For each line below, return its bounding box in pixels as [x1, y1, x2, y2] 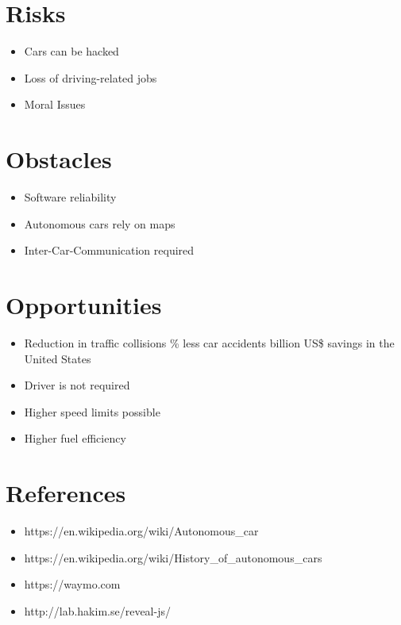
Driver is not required [24, 377, 130, 393]
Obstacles [6, 143, 112, 175]
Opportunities [6, 289, 162, 320]
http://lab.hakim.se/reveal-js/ [24, 602, 171, 619]
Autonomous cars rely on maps [24, 215, 175, 232]
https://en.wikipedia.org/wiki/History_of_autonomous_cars [24, 549, 322, 566]
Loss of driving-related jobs [24, 69, 157, 86]
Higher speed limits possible [24, 403, 160, 420]
